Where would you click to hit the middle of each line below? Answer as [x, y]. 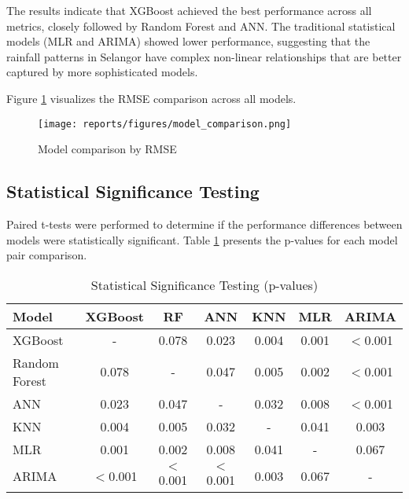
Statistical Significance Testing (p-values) [204, 284]
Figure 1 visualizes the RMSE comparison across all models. [151, 98]
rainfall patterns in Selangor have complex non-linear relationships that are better [204, 56]
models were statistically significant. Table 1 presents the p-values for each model [202, 239]
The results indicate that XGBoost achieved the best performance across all [189, 10]
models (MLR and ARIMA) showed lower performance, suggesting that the [188, 41]
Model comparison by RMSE [107, 149]
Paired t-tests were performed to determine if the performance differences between [204, 224]
